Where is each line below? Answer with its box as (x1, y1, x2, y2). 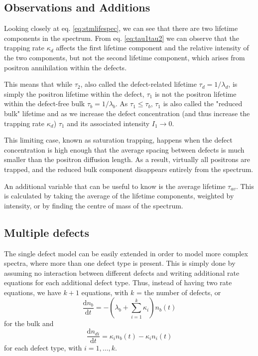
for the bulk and (4, 318, 54, 329)
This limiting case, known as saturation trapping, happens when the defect (4, 135, 233, 145)
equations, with (81, 287, 129, 297)
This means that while (4, 79, 73, 89)
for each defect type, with (4, 343, 82, 353)
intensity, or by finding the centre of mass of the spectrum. (4, 200, 183, 210)
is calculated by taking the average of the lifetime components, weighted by (4, 190, 234, 201)
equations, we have (4, 287, 61, 297)
